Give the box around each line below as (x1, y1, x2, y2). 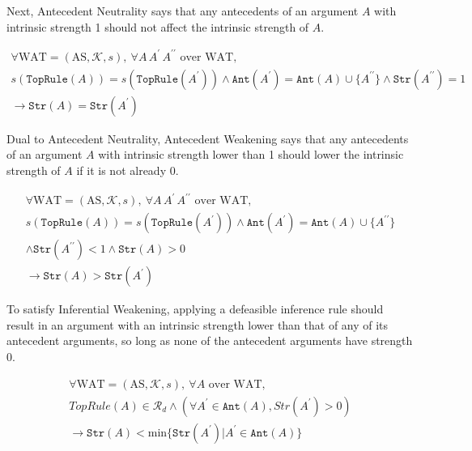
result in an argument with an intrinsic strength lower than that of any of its (6, 316, 389, 333)
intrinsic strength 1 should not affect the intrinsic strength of (6, 18, 309, 35)
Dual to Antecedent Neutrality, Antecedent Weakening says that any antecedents (6, 130, 409, 147)
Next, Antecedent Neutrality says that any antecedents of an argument (6, 2, 359, 19)
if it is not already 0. (76, 161, 179, 178)
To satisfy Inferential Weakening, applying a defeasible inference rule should (6, 300, 384, 317)
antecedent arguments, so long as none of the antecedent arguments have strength (6, 332, 413, 349)
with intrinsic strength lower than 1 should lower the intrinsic (98, 146, 404, 163)
